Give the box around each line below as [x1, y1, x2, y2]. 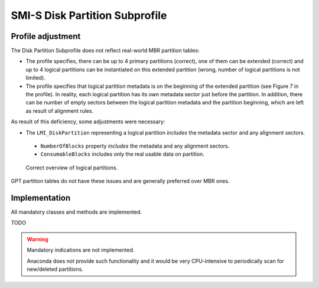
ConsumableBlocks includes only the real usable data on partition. [40, 150, 205, 158]
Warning [27, 235, 48, 243]
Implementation [11, 192, 71, 203]
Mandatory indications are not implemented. [27, 247, 135, 254]
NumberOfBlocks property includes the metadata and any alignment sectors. [40, 142, 230, 149]
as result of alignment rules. [25, 107, 94, 114]
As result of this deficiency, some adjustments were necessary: [11, 118, 165, 125]
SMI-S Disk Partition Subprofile [11, 9, 167, 22]
